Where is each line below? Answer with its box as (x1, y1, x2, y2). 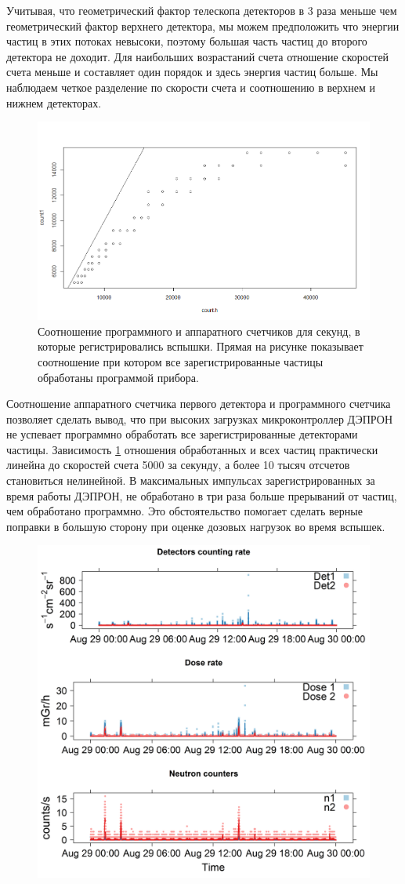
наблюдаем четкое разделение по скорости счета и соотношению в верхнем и (6, 78, 375, 95)
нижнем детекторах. (6, 94, 102, 111)
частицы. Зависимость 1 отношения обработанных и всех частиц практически (6, 441, 378, 457)
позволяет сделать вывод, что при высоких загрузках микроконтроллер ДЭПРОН (6, 410, 393, 427)
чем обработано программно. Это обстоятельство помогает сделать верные (6, 503, 363, 519)
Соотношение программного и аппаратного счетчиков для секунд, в (38, 322, 360, 339)
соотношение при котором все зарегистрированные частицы (38, 353, 324, 369)
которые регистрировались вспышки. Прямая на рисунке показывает (38, 338, 363, 355)
